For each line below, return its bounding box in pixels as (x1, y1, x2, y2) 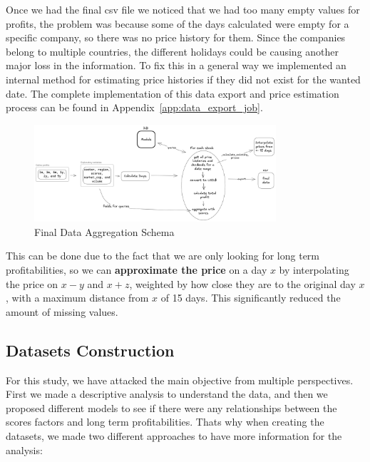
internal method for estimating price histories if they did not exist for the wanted (6, 71, 361, 86)
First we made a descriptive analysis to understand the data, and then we (6, 386, 328, 401)
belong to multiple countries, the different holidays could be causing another (6, 43, 339, 58)
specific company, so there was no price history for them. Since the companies (6, 30, 346, 45)
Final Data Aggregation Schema (34, 224, 175, 239)
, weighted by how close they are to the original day (129, 276, 356, 291)
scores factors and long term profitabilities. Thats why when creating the (6, 414, 324, 429)
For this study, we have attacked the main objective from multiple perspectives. (6, 372, 354, 387)
